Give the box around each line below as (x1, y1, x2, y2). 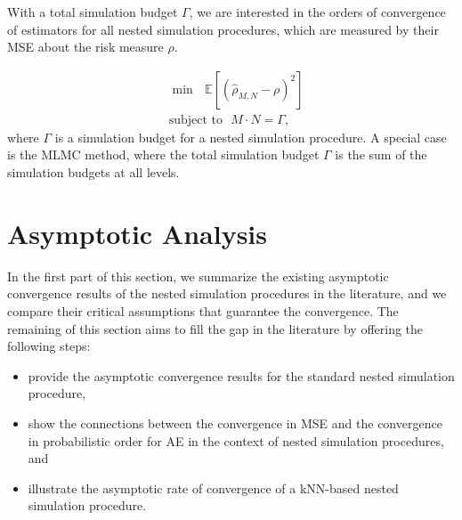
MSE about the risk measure (7, 37, 164, 56)
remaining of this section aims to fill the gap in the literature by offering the (7, 319, 424, 337)
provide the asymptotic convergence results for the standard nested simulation (28, 366, 455, 385)
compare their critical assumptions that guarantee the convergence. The (7, 301, 399, 320)
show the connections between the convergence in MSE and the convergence (28, 413, 442, 432)
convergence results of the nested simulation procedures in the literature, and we (7, 284, 447, 303)
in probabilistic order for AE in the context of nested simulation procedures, (28, 431, 444, 450)
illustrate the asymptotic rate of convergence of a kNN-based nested (28, 478, 399, 497)
